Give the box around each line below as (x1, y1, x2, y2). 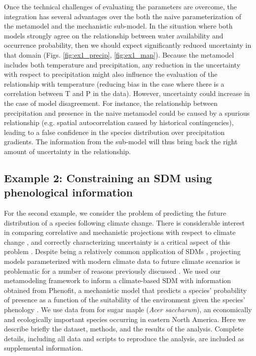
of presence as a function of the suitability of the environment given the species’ (4, 294, 245, 305)
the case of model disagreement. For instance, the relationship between (4, 97, 218, 108)
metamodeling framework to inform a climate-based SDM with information (4, 275, 231, 286)
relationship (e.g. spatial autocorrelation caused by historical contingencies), (4, 117, 234, 128)
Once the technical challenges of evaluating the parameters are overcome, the (4, 1, 237, 11)
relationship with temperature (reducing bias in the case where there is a (4, 78, 224, 89)
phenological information (4, 185, 133, 200)
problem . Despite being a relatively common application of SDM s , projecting (4, 246, 241, 257)
